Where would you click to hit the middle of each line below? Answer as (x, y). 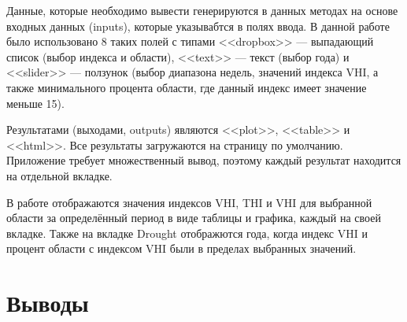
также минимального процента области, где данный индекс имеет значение (187, 87)
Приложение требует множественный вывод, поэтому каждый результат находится (204, 160)
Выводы (48, 303)
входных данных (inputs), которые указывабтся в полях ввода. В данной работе (198, 26)
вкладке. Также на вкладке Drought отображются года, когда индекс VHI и (187, 233)
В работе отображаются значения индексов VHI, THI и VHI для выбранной (189, 202)
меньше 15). (35, 103)
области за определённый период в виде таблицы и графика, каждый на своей (194, 218)
